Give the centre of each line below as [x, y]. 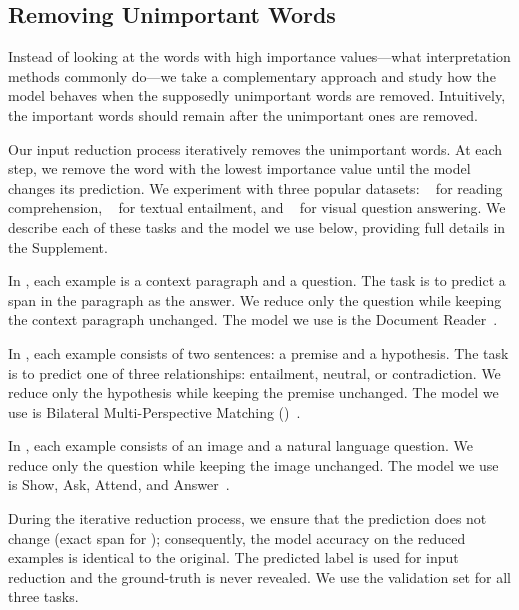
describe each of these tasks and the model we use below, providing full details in [257, 226]
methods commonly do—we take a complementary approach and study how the [252, 75]
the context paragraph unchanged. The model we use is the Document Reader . [253, 319]
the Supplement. [58, 246]
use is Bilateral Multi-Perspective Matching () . [154, 411]
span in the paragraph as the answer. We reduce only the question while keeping [255, 299]
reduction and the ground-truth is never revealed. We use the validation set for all [259, 576]
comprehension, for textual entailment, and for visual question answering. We [257, 207]
